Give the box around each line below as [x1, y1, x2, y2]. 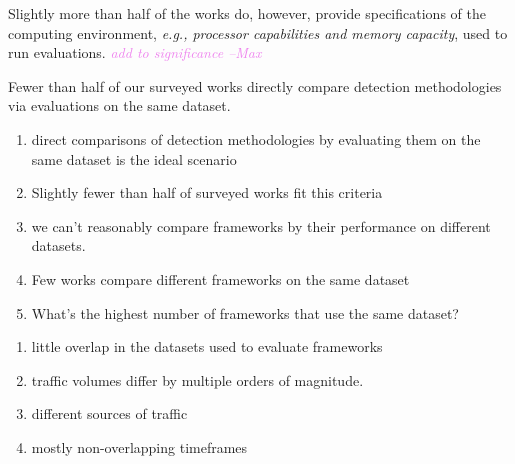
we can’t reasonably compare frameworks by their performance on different [31, 215, 491, 236]
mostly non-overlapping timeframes [31, 436, 248, 457]
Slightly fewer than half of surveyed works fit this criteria [31, 182, 383, 203]
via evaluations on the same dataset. [8, 95, 231, 116]
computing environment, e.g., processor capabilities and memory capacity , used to [8, 22, 508, 43]
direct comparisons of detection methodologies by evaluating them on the [31, 128, 481, 149]
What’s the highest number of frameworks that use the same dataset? [31, 302, 459, 323]
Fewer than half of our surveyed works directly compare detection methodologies [8, 75, 502, 96]
